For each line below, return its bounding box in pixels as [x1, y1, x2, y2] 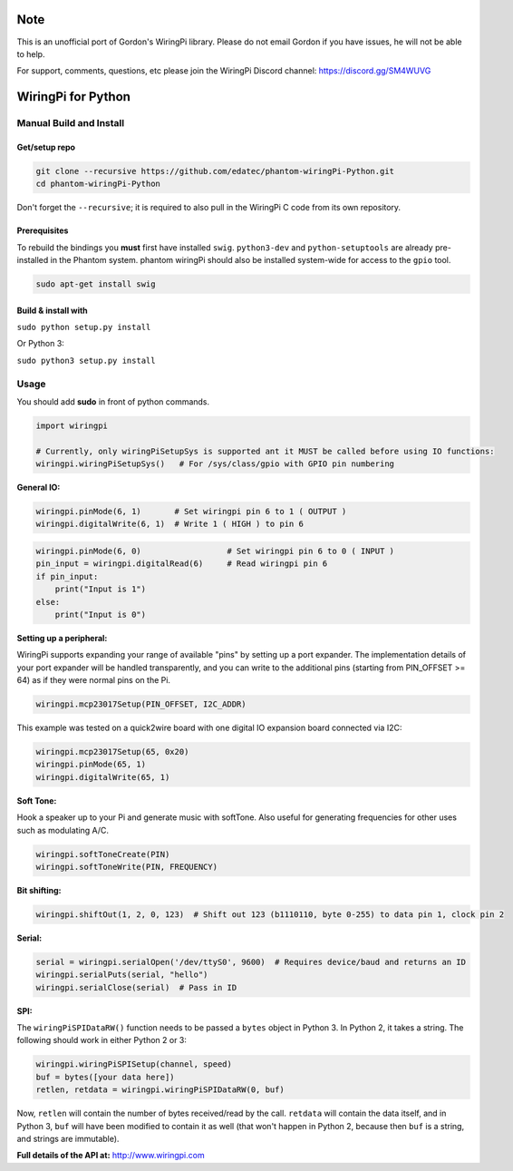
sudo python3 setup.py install [16, 355, 156, 366]
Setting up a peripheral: [16, 632, 108, 643]
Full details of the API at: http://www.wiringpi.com [16, 1150, 205, 1161]
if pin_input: [35, 571, 99, 581]
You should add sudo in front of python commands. [16, 395, 210, 407]
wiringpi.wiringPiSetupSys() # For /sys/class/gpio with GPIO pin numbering [35, 459, 394, 469]
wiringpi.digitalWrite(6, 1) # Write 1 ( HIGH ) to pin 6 [35, 519, 304, 530]
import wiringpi [35, 420, 109, 431]
